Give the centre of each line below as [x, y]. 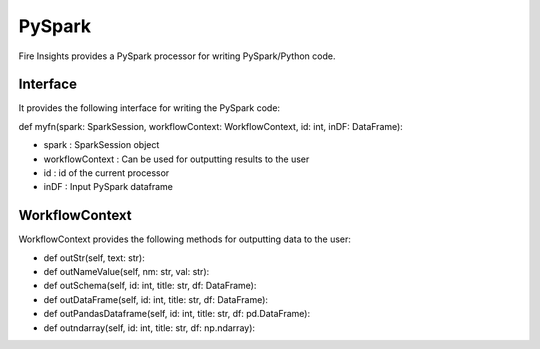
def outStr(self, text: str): [94, 257]
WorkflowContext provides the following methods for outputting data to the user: [185, 239]
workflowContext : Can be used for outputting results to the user [176, 159]
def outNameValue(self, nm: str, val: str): [126, 272]
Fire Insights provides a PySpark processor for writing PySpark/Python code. [177, 56]
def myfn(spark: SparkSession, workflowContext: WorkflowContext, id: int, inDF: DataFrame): [211, 126]
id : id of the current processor [106, 173]
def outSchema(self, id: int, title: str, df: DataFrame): [150, 286]
